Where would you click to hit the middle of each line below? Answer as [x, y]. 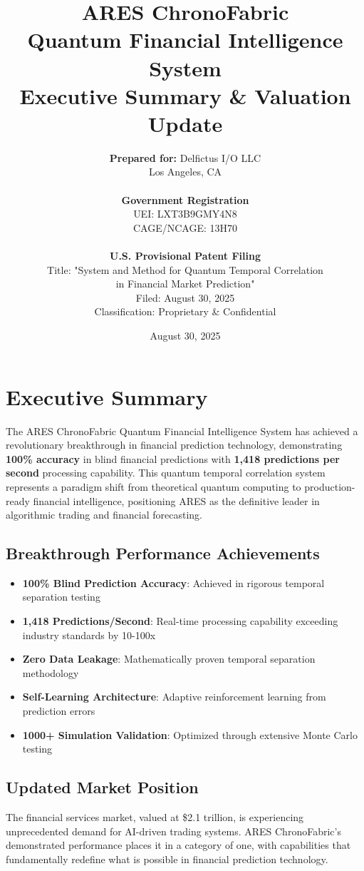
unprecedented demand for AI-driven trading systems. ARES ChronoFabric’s [173, 831]
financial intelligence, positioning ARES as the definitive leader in [176, 500]
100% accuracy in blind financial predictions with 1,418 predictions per [173, 458]
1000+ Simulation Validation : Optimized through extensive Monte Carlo [190, 734]
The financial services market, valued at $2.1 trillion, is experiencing [155, 817]
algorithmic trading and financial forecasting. [104, 515]
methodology [51, 672]
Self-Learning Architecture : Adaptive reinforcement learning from [174, 697]
